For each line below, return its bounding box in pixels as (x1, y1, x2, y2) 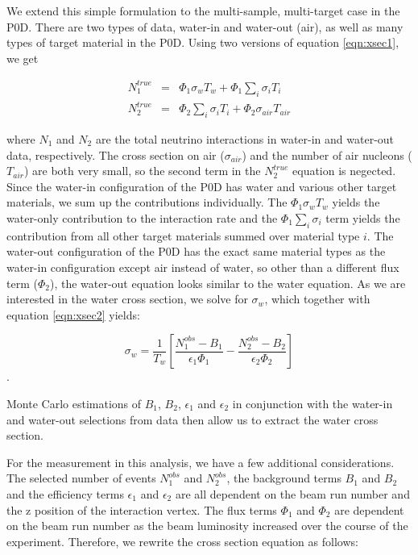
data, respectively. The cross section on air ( (6, 146, 225, 163)
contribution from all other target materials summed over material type (6, 227, 360, 244)
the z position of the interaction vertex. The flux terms (6, 501, 277, 518)
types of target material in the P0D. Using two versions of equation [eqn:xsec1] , (6, 34, 399, 51)
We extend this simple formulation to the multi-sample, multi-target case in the (6, 2, 400, 19)
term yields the (325, 210, 400, 226)
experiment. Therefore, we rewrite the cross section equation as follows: (6, 532, 358, 549)
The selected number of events (6, 469, 156, 486)
